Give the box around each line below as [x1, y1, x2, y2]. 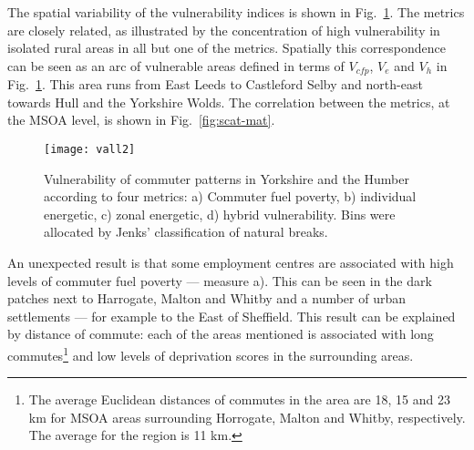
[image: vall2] [44, 143, 136, 157]
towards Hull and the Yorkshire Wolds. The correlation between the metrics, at [7, 92, 450, 111]
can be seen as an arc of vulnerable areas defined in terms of [7, 56, 345, 75]
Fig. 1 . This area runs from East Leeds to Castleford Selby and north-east [7, 75, 423, 94]
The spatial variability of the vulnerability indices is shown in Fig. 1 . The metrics [7, 3, 465, 21]
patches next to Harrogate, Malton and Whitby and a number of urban [7, 289, 407, 308]
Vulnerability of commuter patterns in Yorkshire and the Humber [44, 169, 409, 188]
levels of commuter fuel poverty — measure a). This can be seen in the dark [7, 271, 432, 290]
